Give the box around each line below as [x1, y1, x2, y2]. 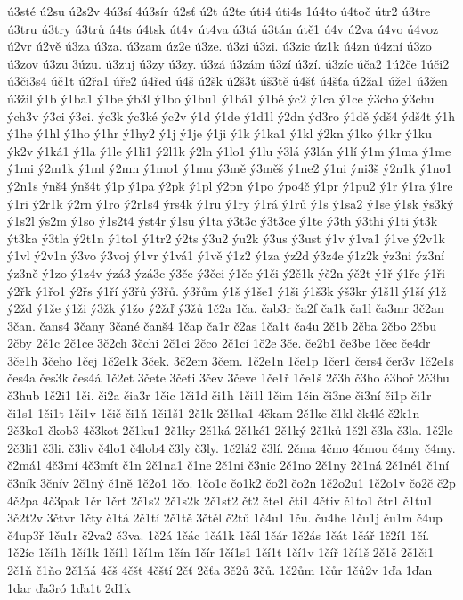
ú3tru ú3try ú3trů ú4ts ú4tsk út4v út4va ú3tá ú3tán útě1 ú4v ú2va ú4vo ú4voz [7, 19, 439, 37]
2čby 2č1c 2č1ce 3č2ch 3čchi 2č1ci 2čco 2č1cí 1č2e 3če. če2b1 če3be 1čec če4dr [7, 333, 431, 352]
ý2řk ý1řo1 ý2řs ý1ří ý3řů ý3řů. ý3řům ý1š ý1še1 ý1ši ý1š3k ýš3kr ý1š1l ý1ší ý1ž [7, 281, 447, 300]
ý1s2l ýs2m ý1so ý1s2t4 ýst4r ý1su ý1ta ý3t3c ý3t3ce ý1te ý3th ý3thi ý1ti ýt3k [7, 211, 438, 230]
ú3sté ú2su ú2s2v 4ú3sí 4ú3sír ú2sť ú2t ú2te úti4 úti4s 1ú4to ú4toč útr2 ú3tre [7, 2, 431, 20]
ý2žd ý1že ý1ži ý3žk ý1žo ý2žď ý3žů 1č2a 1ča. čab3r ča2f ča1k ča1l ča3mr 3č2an [7, 299, 444, 317]
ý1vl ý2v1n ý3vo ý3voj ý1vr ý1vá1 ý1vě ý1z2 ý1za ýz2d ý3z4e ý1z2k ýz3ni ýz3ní [7, 246, 445, 265]
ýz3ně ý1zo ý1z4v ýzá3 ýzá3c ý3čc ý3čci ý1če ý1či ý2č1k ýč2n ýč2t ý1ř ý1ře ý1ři [7, 263, 445, 282]
